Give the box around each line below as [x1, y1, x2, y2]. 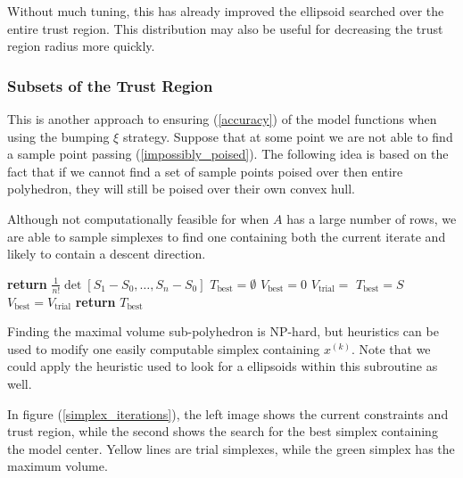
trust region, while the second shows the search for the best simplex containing [7, 422, 438, 441]
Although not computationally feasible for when [7, 209, 269, 227]
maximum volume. [7, 457, 108, 475]
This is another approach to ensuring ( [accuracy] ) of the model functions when [7, 110, 437, 128]
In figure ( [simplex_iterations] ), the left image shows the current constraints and [7, 404, 449, 423]
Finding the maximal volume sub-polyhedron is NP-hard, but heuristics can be [7, 322, 439, 341]
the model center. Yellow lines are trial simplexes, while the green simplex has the [7, 439, 455, 457]
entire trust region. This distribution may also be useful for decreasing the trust [7, 19, 443, 37]
